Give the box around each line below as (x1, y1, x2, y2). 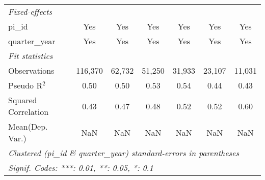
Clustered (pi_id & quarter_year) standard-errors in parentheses (8, 147, 240, 159)
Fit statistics (8, 50, 53, 62)
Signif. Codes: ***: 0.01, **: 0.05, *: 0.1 (8, 162, 153, 173)
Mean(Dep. (8, 121, 48, 132)
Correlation (8, 106, 49, 117)
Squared (8, 94, 37, 106)
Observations (8, 65, 55, 76)
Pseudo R (8, 79, 43, 91)
